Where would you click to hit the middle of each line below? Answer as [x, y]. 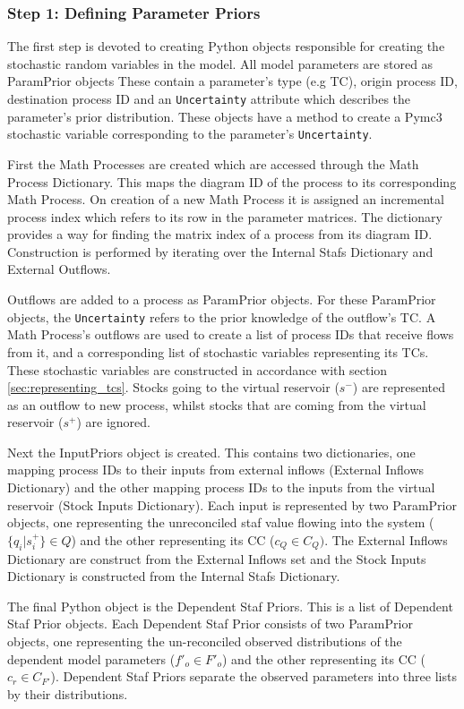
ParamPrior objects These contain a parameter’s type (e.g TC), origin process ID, [232, 81]
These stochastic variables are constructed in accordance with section [198, 369]
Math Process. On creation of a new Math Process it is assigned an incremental [226, 199]
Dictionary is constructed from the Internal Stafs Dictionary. [174, 576]
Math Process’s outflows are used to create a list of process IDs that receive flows [231, 334]
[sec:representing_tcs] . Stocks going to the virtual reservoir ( [173, 387]
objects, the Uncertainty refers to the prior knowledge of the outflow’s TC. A [222, 316]
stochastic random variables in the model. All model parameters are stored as [220, 63]
